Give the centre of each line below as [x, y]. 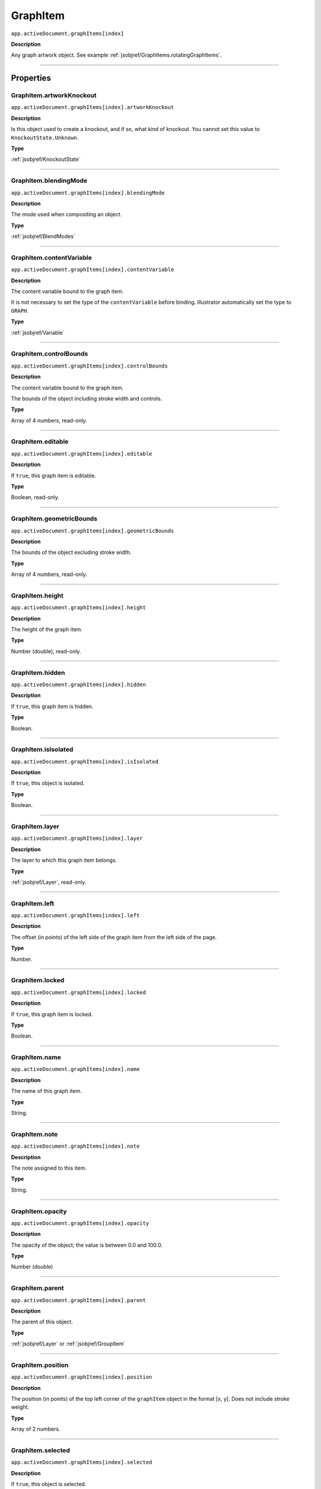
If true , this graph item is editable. [53, 475]
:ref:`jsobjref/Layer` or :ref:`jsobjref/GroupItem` [68, 1344]
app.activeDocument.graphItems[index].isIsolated [85, 761]
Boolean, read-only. [35, 497]
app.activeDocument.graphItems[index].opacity [80, 1223]
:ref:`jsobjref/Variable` [38, 332]
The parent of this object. [42, 1322]
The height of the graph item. [47, 630]
